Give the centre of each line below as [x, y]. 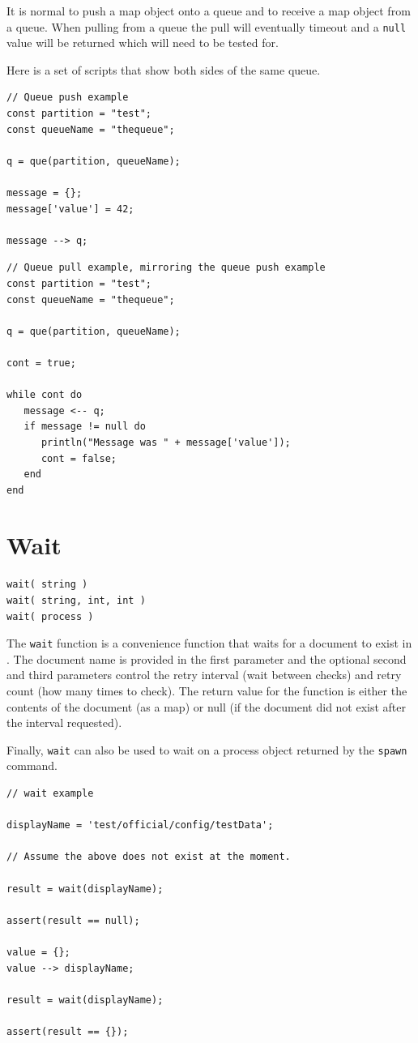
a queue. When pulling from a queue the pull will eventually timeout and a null [207, 26]
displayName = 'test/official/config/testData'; [140, 825]
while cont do [45, 395]
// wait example [50, 794]
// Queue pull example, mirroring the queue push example [166, 268]
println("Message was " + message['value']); [166, 442]
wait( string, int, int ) [76, 601]
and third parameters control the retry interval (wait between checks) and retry [204, 675]
